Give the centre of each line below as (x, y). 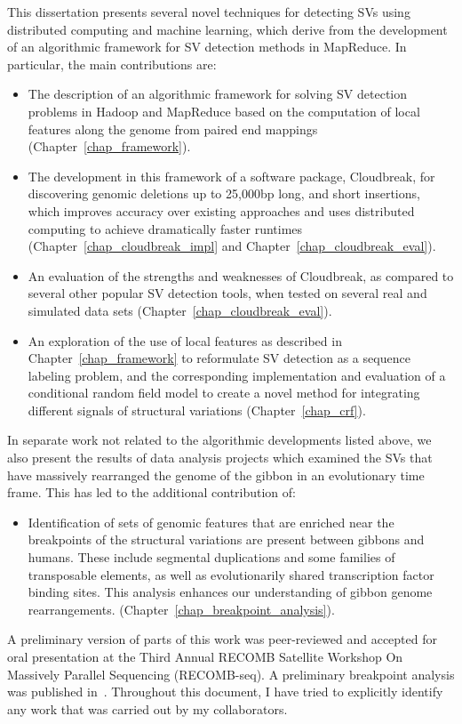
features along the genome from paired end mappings (173, 129)
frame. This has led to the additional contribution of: (151, 492)
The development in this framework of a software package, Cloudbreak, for (231, 176)
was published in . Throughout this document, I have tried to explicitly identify (225, 692)
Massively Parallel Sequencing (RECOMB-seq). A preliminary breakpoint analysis (231, 674)
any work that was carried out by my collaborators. (147, 708)
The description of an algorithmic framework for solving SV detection (217, 94)
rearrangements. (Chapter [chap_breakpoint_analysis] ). (181, 609)
